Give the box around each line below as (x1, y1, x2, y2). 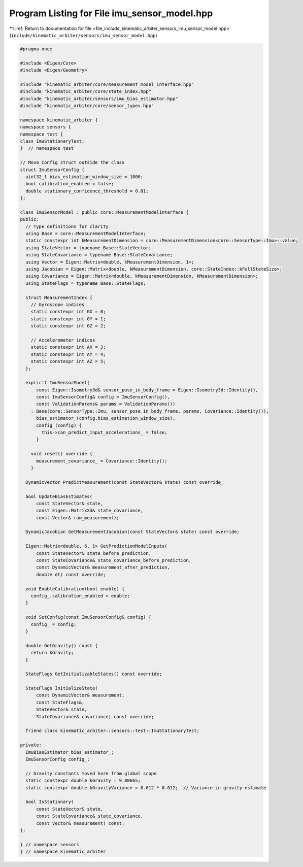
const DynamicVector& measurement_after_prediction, (36, 564, 170, 571)
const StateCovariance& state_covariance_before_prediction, (36, 557, 192, 563)
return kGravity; (30, 650, 74, 656)
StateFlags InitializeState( (25, 685, 98, 691)
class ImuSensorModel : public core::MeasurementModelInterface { (20, 209, 189, 215)
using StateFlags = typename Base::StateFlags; (25, 280, 146, 286)
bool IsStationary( (25, 799, 74, 805)
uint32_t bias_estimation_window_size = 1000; (25, 174, 144, 180)
